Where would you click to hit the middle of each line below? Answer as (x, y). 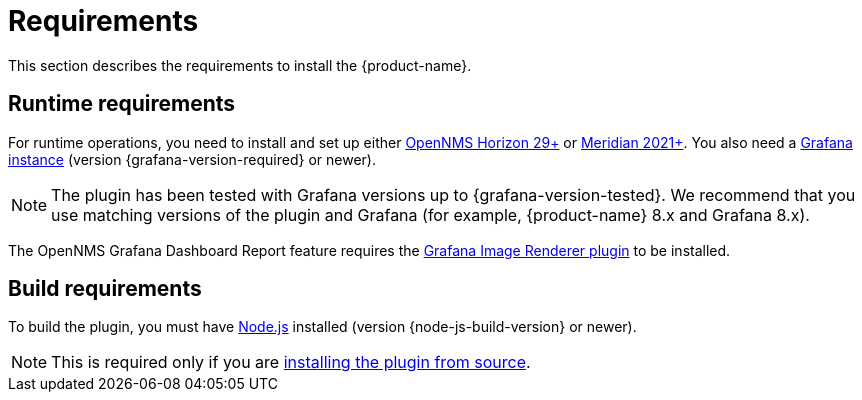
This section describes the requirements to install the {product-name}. (240, 65)
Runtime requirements (122, 104)
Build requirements (105, 289)
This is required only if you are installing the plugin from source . (291, 362)
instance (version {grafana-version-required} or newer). (192, 159)
